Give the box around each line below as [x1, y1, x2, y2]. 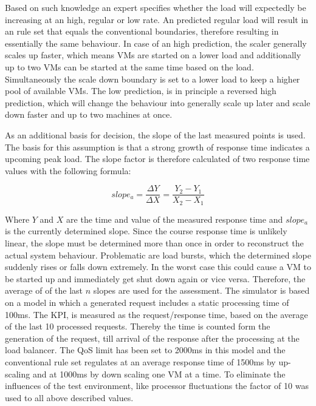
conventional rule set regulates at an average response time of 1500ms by [5, 355, 276, 368]
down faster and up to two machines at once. [5, 108, 173, 121]
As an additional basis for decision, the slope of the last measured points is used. [5, 128, 306, 141]
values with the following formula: [5, 164, 131, 177]
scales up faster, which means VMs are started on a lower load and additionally [5, 49, 301, 61]
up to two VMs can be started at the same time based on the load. [5, 60, 254, 73]
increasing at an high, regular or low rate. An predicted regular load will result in [5, 13, 309, 25]
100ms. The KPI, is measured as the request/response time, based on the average [5, 308, 308, 320]
